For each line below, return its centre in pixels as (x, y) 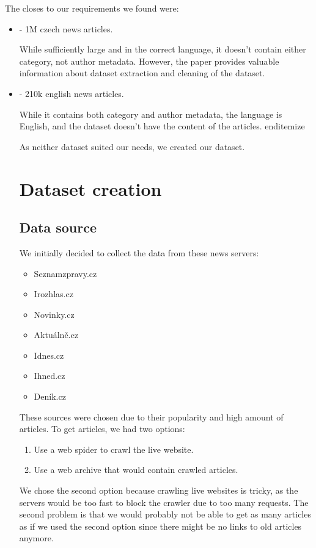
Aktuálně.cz (56, 335)
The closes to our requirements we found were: (92, 8)
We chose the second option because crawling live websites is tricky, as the (159, 490)
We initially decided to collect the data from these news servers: (139, 252)
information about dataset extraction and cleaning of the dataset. (142, 73)
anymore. (36, 538)
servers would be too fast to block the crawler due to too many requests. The (164, 502)
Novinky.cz (54, 314)
